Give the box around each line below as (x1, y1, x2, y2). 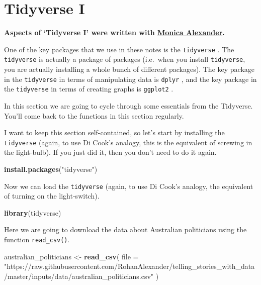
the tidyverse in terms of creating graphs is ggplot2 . (4, 83, 173, 94)
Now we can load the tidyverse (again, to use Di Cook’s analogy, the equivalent (4, 180, 253, 191)
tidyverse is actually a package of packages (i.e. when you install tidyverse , (4, 54, 245, 64)
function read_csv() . (4, 234, 70, 244)
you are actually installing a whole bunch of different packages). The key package (4, 64, 254, 74)
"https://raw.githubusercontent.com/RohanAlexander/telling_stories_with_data (4, 261, 255, 271)
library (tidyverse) (4, 207, 61, 218)
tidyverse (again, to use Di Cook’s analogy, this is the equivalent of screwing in (4, 137, 252, 147)
